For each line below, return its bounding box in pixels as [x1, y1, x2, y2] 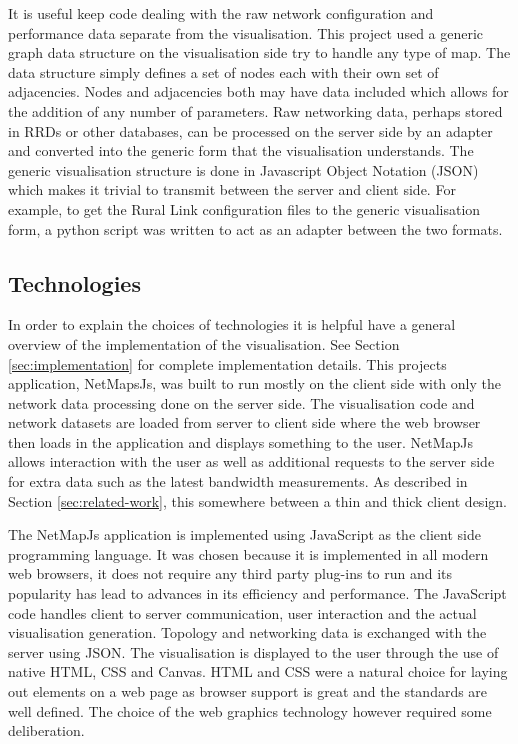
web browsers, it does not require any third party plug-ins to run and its [8, 563, 453, 584]
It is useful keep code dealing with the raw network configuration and [8, 3, 434, 23]
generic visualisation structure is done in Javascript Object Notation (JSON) [8, 159, 479, 180]
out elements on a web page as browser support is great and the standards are [8, 681, 488, 702]
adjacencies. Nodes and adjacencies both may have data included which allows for [8, 81, 509, 102]
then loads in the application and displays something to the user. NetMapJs [8, 431, 474, 452]
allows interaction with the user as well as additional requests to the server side [8, 451, 495, 472]
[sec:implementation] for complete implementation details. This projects [8, 353, 447, 374]
